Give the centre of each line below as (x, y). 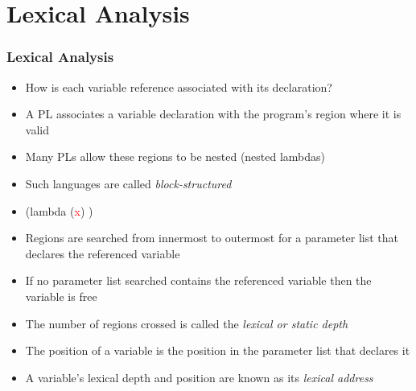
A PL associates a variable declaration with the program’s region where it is (213, 114)
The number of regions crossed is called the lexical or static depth (187, 323)
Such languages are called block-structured (128, 183)
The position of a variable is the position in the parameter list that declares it (218, 350)
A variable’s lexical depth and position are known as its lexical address (199, 377)
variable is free (61, 296)
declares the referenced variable (103, 253)
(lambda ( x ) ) (59, 210)
